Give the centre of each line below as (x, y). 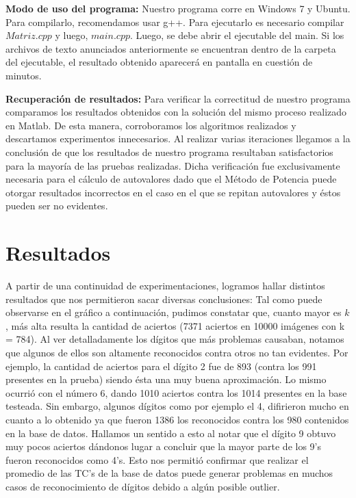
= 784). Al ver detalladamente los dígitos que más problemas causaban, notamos (175, 339)
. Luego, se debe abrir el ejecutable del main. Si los (237, 35)
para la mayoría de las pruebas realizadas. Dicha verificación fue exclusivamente (173, 165)
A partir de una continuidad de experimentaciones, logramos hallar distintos (165, 286)
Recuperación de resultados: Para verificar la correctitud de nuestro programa (178, 98)
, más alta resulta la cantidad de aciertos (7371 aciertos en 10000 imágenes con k (175, 325)
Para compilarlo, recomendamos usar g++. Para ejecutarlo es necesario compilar (175, 22)
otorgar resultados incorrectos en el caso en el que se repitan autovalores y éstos (173, 192)
